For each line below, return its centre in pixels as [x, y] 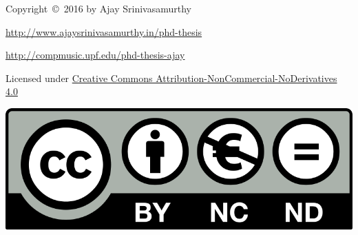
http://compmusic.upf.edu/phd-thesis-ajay [95, 55]
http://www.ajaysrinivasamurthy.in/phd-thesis [104, 31]
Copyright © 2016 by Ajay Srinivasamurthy [98, 8]
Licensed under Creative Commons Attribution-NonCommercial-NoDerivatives [171, 78]
